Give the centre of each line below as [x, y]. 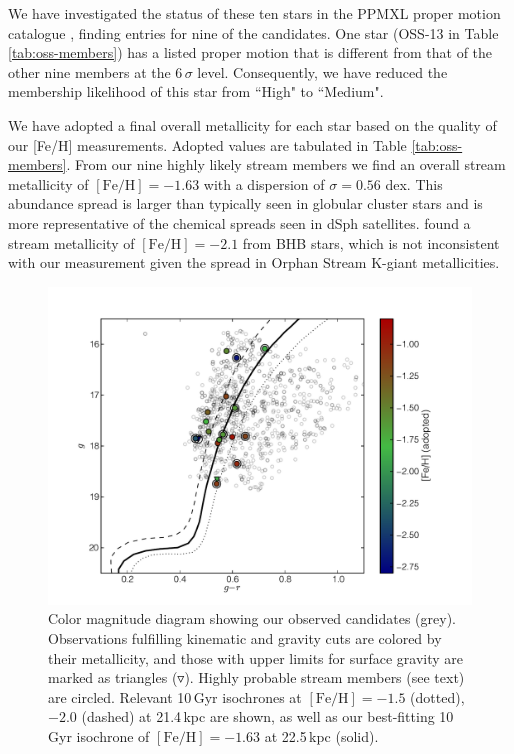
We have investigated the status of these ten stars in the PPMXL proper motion [254, 13]
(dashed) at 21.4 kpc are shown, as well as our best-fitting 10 [267, 716]
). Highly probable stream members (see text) [324, 677]
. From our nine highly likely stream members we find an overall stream [286, 164]
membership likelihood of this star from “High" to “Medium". [196, 91]
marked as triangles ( [113, 677]
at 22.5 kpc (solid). [321, 735]
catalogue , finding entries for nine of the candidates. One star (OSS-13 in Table [253, 32]
